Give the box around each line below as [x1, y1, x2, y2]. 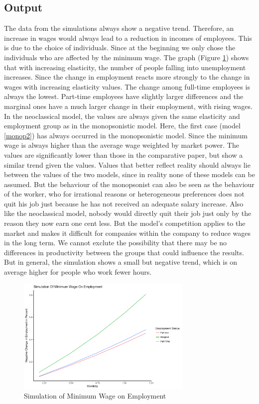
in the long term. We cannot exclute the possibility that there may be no [4, 237, 227, 248]
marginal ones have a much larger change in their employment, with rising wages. [4, 101, 253, 111]
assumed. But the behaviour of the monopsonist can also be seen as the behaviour [4, 179, 255, 189]
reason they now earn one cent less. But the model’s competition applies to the [4, 218, 246, 228]
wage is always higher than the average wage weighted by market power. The [4, 140, 239, 150]
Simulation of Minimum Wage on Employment [24, 391, 166, 401]
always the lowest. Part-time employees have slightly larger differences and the [4, 91, 244, 101]
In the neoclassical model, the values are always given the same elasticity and [4, 110, 240, 121]
